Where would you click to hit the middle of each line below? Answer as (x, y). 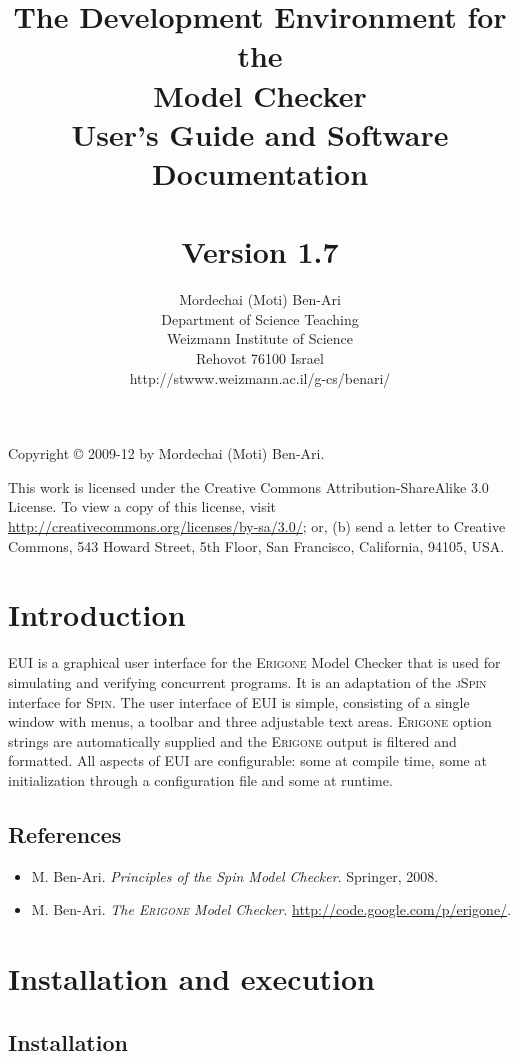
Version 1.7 (260, 251)
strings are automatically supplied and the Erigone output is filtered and (232, 740)
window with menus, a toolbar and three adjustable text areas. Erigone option (250, 721)
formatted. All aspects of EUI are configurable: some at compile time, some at (247, 760)
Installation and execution (191, 978)
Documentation (260, 172)
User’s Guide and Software (260, 133)
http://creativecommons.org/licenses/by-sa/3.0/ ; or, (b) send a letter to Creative (257, 526)
